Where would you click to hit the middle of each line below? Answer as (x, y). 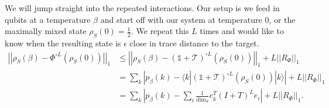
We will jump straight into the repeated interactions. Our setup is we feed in (142, 8)
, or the (282, 19)
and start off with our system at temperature (181, 19)
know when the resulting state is (63, 43)
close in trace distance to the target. (194, 43)
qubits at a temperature (48, 19)
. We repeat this (160, 31)
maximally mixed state (46, 31)
